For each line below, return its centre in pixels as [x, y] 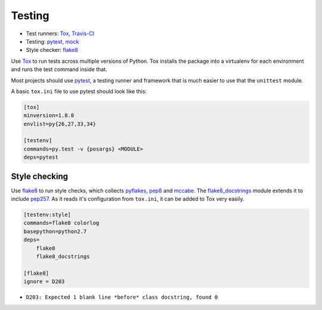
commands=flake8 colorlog [61, 223]
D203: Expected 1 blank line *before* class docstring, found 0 [122, 297]
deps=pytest [41, 157]
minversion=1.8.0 [49, 116]
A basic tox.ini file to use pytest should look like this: [79, 91]
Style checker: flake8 [52, 50]
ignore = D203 [44, 282]
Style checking [40, 176]
